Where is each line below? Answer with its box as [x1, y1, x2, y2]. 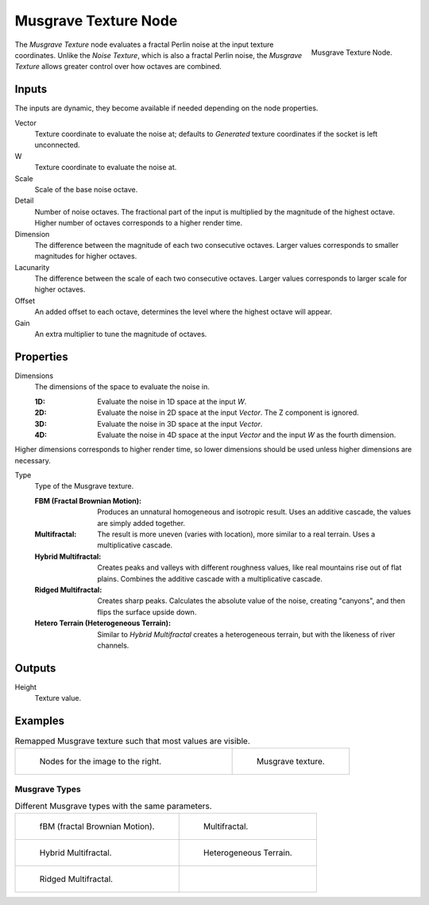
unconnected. [34, 140, 80, 150]
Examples [14, 714, 65, 728]
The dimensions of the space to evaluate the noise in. [34, 382, 210, 392]
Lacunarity [14, 262, 50, 272]
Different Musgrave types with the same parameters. [14, 801, 212, 812]
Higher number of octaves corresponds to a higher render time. [34, 219, 243, 228]
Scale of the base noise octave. [34, 184, 138, 194]
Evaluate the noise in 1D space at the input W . [97, 396, 247, 406]
